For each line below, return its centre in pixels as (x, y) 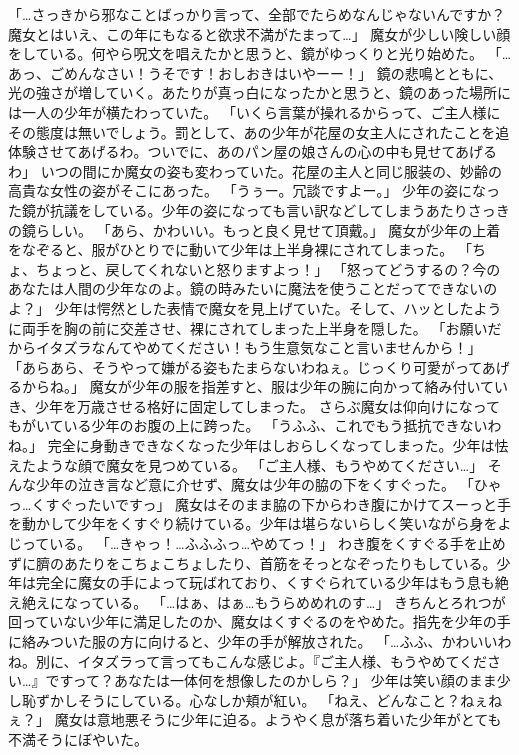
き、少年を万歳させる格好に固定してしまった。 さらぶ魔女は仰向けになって (254, 405)
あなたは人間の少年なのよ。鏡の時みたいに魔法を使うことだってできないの (253, 288)
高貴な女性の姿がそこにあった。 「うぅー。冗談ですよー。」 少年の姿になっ (254, 190)
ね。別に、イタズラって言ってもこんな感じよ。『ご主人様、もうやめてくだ (248, 660)
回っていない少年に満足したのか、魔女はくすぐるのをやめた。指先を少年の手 (259, 621)
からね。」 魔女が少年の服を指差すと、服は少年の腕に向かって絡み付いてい (264, 386)
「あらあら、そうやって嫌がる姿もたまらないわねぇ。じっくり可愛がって (245, 366)
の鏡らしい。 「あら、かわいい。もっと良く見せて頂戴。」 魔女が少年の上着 (254, 229)
